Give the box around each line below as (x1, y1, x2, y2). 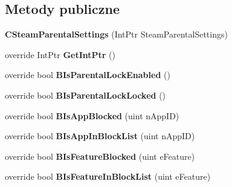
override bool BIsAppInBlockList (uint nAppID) (5, 130, 195, 142)
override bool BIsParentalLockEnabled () (5, 68, 170, 81)
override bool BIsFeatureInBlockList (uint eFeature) (5, 170, 211, 183)
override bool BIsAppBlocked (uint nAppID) (5, 109, 179, 122)
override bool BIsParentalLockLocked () (5, 88, 166, 101)
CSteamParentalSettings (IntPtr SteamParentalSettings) (5, 28, 228, 41)
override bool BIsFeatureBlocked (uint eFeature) (5, 149, 195, 162)
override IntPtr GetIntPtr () (5, 48, 116, 61)
